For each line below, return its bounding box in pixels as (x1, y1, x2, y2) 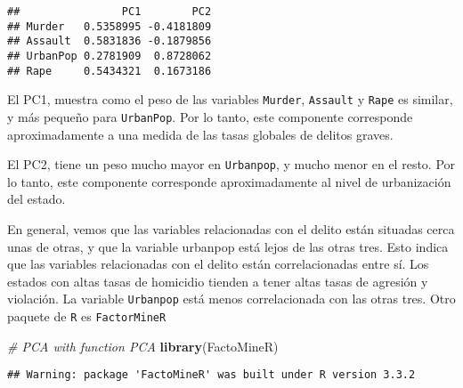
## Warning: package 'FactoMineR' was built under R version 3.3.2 (7, 368, 416, 382)
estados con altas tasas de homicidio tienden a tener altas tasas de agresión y (7, 271, 428, 290)
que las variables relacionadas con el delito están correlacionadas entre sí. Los (7, 255, 429, 273)
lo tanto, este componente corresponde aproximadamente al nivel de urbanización (7, 172, 451, 190)
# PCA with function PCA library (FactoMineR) (7, 336, 279, 355)
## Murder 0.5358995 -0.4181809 (7, 20, 212, 33)
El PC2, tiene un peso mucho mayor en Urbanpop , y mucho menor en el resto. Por (7, 155, 456, 174)
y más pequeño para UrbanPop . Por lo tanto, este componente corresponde (7, 107, 413, 125)
